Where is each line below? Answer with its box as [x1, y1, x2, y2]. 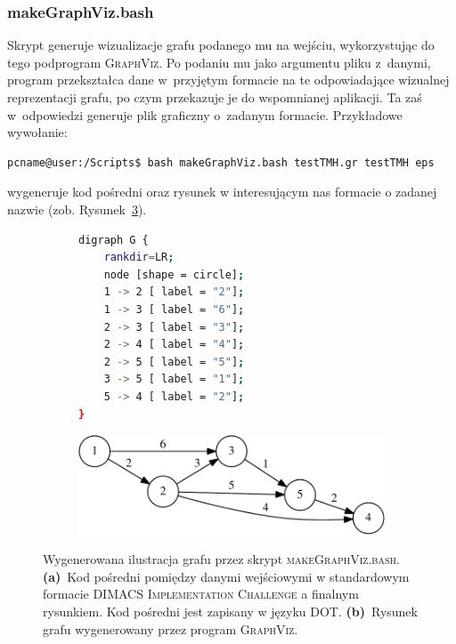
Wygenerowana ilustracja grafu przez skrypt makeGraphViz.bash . [43, 550, 400, 568]
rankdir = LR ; [103, 251, 175, 264]
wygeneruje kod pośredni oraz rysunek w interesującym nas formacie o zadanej [7, 182, 437, 201]
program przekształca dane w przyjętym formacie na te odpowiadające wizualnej [7, 70, 450, 89]
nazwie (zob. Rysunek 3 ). [7, 199, 147, 218]
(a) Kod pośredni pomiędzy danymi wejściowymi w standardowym [43, 567, 410, 585]
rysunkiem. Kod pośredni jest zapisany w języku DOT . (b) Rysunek [43, 602, 418, 621]
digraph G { [78, 233, 149, 246]
